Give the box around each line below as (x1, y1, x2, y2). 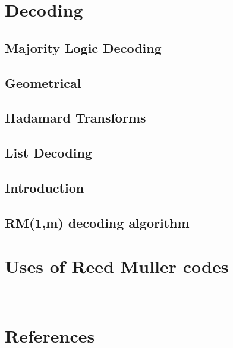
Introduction (5, 178, 84, 196)
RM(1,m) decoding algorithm (5, 213, 190, 231)
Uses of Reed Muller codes (5, 254, 229, 278)
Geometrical (5, 73, 81, 92)
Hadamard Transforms (5, 108, 146, 127)
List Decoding (5, 143, 92, 162)
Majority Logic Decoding (5, 38, 162, 57)
